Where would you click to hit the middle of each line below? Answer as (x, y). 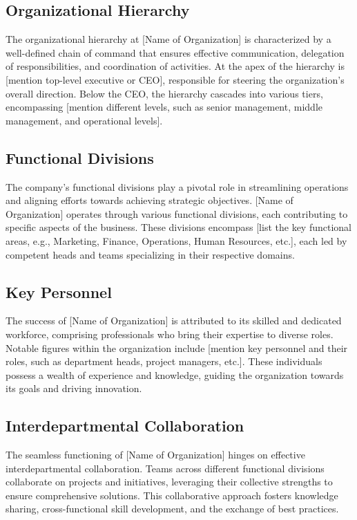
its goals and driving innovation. (74, 388)
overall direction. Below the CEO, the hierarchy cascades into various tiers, (164, 93)
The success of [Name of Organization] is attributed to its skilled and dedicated (174, 321)
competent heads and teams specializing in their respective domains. (150, 254)
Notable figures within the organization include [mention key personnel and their (177, 347)
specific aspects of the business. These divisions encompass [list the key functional (178, 227)
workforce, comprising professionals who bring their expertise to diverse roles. (170, 334)
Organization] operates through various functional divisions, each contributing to (177, 213)
